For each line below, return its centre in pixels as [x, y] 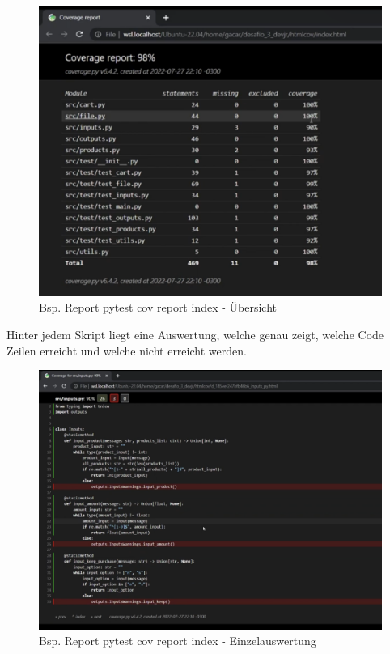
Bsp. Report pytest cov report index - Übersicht [158, 307]
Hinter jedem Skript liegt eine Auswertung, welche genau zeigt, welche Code [195, 334]
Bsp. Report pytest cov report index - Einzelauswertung [178, 641]
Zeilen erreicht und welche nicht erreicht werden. [127, 350]
